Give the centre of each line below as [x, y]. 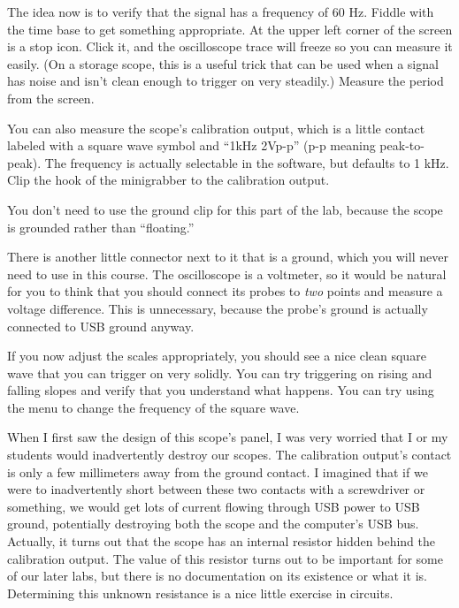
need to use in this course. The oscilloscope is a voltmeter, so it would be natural [227, 274]
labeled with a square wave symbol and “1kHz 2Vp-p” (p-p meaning [191, 145]
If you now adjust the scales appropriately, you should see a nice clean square [217, 356]
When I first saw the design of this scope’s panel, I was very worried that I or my [228, 437]
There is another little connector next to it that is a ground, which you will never [228, 257]
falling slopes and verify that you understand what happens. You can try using [221, 390]
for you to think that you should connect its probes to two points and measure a [225, 291]
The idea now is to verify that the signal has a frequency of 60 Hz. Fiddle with [221, 11]
